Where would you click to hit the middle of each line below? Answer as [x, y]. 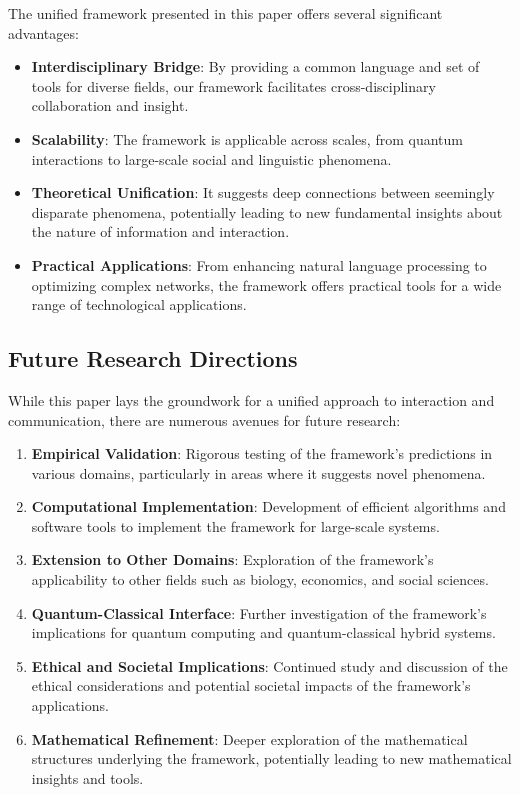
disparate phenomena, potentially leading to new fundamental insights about [267, 211]
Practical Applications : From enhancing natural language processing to [259, 264]
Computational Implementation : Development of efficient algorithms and [268, 506]
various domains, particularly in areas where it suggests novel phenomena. [258, 472]
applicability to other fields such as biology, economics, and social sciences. [260, 579]
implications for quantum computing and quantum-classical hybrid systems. [263, 632]
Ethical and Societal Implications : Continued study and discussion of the [269, 665]
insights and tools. [87, 777]
